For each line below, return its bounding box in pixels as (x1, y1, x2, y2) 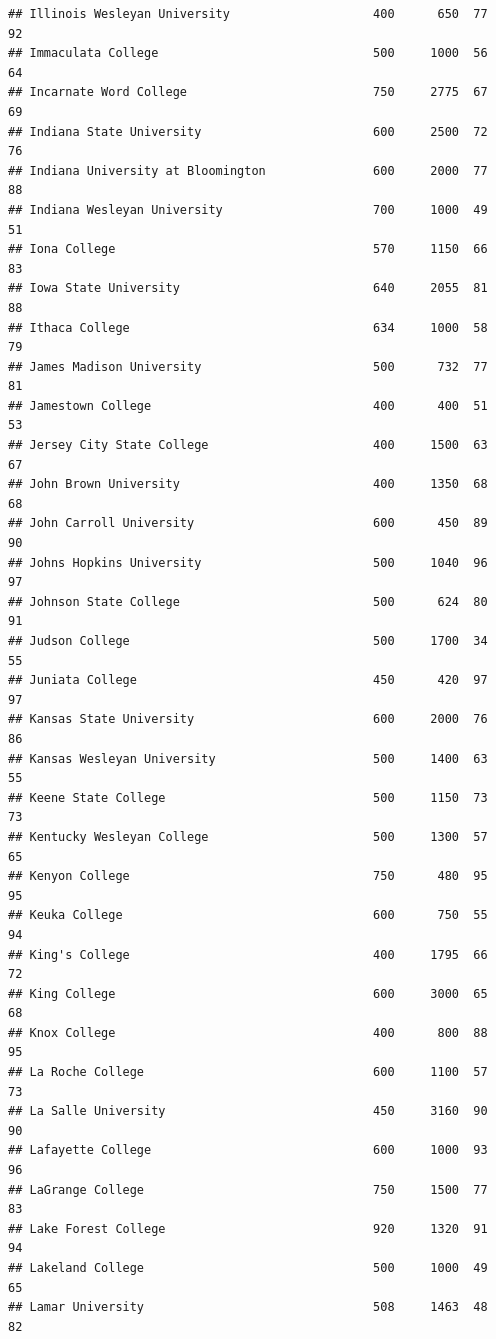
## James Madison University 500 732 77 (8, 359, 488, 374)
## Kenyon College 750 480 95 (8, 869, 488, 884)
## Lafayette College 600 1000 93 (8, 1143, 488, 1158)
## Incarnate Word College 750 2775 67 (8, 85, 488, 100)
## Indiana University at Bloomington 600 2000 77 (8, 163, 488, 178)
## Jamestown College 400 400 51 (8, 398, 488, 413)
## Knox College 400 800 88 (8, 1025, 488, 1040)
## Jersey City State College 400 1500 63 (8, 438, 488, 453)
